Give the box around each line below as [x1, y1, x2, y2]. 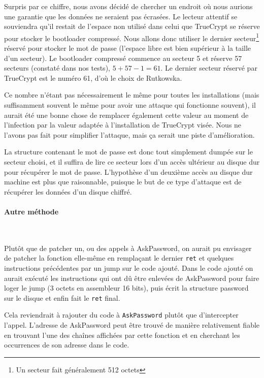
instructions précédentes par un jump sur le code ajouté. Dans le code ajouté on [4, 262, 253, 273]
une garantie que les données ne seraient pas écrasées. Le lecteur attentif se [4, 11, 238, 21]
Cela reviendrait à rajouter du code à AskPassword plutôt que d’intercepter [4, 309, 239, 320]
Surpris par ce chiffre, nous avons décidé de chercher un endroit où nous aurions [4, 1, 253, 11]
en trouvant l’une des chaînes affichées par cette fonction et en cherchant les [4, 329, 240, 340]
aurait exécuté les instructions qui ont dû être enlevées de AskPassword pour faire [4, 272, 259, 283]
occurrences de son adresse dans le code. [4, 339, 129, 350]
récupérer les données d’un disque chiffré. [4, 186, 132, 197]
